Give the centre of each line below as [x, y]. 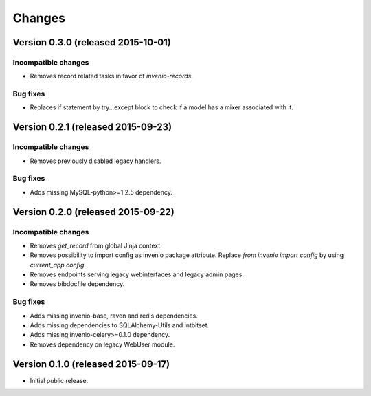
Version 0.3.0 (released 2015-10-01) [92, 42]
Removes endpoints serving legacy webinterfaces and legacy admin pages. [137, 274]
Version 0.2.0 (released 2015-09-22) [93, 212]
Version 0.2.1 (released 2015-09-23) [92, 127]
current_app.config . [58, 265]
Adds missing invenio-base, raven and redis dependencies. [114, 316]
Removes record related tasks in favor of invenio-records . [112, 76]
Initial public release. [59, 380]
